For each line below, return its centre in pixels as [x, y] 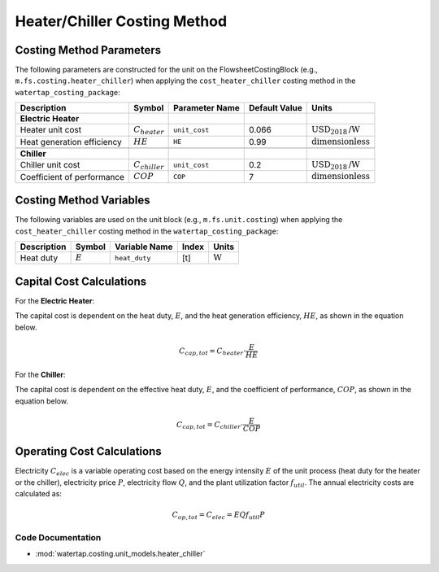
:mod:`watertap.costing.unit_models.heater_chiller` [120, 554]
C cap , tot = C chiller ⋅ [210, 426]
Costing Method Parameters [88, 50]
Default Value [276, 108]
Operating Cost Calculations [88, 452]
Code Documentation [58, 537]
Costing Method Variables [83, 201]
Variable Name [144, 247]
